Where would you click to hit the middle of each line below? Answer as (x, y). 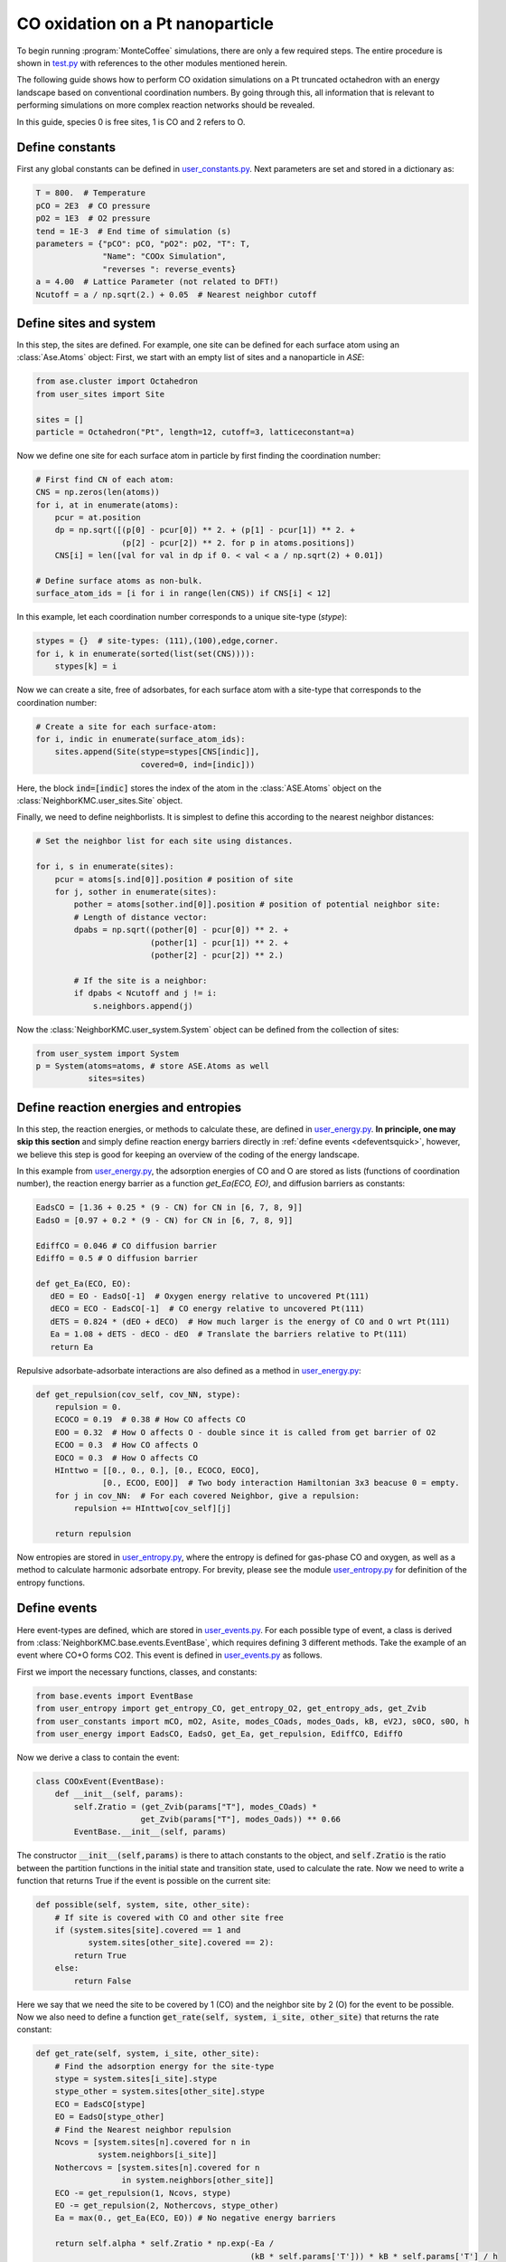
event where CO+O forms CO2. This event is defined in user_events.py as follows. (169, 1655)
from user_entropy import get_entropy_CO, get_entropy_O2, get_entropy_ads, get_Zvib (231, 1709)
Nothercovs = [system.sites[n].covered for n (157, 2167)
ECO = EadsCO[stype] (100, 2104)
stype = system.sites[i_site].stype (136, 2079)
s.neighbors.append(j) (143, 1006)
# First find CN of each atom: (105, 479)
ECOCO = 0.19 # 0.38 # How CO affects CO (150, 1420)
